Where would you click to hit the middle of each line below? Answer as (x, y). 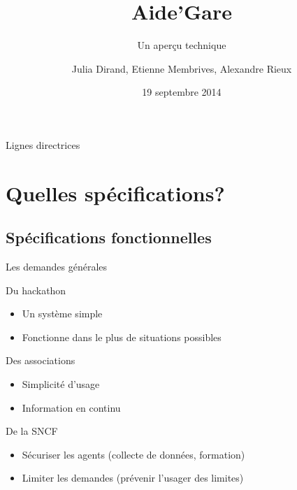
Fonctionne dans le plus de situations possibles (122, 337)
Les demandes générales (57, 267)
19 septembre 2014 (182, 92)
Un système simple (62, 314)
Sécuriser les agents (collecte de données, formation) (133, 454)
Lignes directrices (43, 144)
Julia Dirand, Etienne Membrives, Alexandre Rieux (182, 68)
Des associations (41, 360)
